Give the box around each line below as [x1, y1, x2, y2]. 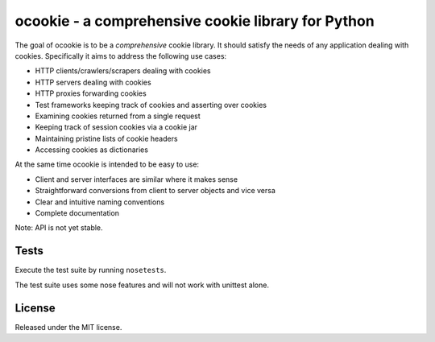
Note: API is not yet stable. [14, 223, 104, 233]
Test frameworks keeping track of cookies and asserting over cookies [35, 100, 267, 109]
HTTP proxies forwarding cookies [35, 89, 147, 98]
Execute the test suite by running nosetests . [14, 266, 167, 275]
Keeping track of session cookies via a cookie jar [35, 122, 197, 132]
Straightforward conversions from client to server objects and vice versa [35, 186, 275, 196]
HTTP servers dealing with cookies [35, 77, 152, 87]
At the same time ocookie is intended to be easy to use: [14, 159, 200, 169]
